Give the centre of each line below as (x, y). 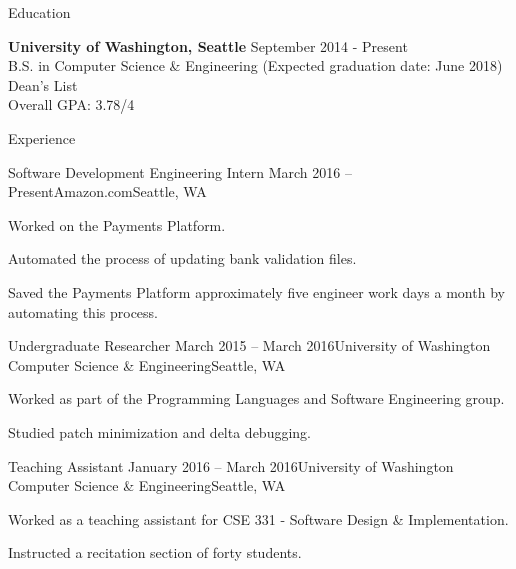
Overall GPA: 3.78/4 (71, 104)
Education (39, 12)
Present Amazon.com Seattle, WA (107, 191)
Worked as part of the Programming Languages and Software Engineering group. (256, 398)
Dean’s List (43, 84)
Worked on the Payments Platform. (117, 224)
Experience (42, 137)
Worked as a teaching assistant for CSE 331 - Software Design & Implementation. (258, 518)
